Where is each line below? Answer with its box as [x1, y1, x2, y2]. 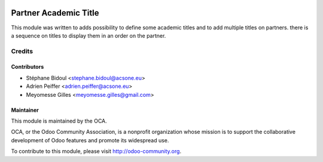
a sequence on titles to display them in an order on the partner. [11, 32, 166, 39]
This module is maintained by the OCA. [11, 117, 107, 125]
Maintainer [11, 106, 39, 114]
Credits [11, 47, 33, 55]
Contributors [11, 63, 44, 71]
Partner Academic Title [11, 8, 99, 18]
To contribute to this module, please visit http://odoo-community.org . [11, 148, 182, 155]
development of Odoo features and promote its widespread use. [11, 136, 169, 143]
